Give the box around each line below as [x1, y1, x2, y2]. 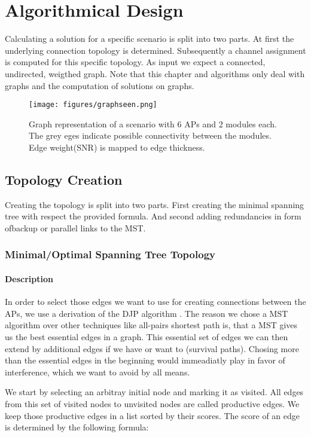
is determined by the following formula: [5, 421, 149, 433]
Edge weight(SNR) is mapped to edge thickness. [29, 140, 205, 153]
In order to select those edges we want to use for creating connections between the [5, 295, 306, 308]
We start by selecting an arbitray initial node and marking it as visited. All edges [5, 386, 304, 398]
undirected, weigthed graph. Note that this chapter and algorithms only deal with [5, 67, 305, 80]
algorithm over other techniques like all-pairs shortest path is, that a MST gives [5, 319, 298, 331]
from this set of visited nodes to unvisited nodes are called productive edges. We [5, 397, 300, 410]
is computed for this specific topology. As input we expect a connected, [5, 56, 266, 68]
